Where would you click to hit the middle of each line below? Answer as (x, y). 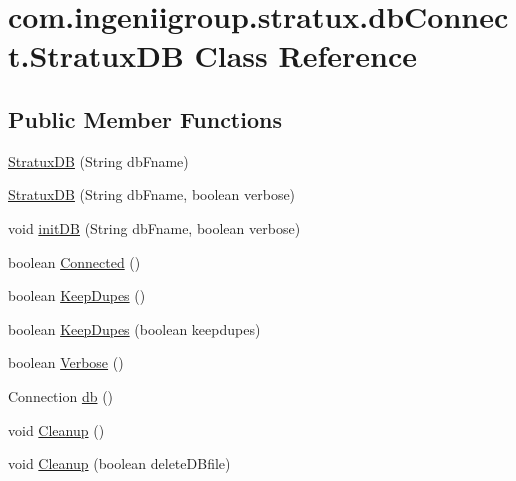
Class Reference (305, 55)
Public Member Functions (145, 118)
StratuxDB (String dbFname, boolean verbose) (152, 194)
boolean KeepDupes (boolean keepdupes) (134, 328)
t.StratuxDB (96, 55)
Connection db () (61, 395)
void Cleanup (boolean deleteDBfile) (119, 463)
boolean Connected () (74, 261)
